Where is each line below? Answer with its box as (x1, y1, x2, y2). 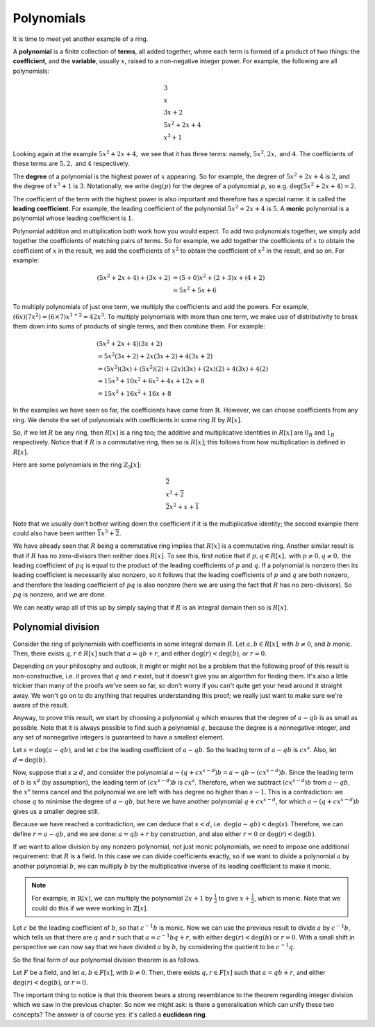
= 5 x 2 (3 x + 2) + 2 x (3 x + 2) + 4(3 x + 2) (97, 351, 213, 360)
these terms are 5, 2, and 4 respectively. (12, 160, 130, 168)
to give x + (219, 894, 250, 902)
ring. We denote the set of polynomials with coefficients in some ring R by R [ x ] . (12, 415, 242, 424)
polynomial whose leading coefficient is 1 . (12, 214, 134, 222)
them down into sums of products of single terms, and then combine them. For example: (12, 322, 265, 330)
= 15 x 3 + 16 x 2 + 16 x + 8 (97, 388, 172, 397)
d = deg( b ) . (12, 755, 48, 764)
